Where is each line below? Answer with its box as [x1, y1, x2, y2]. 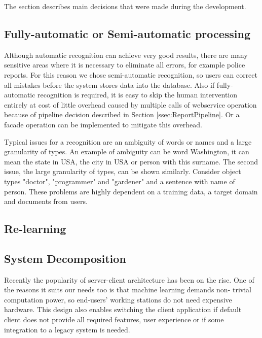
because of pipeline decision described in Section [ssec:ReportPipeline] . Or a [4, 109, 240, 120]
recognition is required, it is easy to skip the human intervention [38, 89, 238, 100]
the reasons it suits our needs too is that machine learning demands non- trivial [4, 284, 251, 295]
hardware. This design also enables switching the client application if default [4, 304, 242, 315]
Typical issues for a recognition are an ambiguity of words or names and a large [4, 136, 252, 147]
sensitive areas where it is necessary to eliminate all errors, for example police [4, 59, 245, 70]
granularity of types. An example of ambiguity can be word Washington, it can [4, 146, 249, 157]
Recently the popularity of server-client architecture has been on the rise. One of [4, 274, 254, 285]
